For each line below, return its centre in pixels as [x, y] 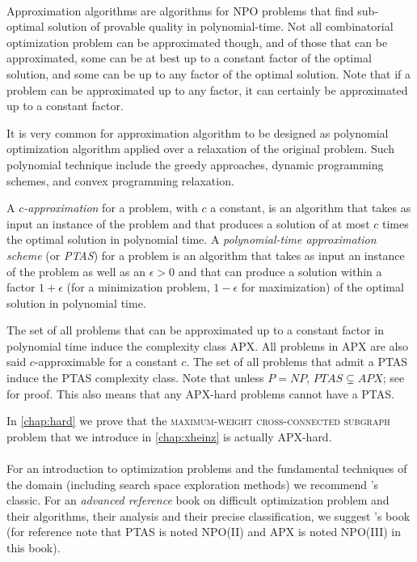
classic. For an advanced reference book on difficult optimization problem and [198, 500]
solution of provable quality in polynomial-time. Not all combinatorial [221, 26]
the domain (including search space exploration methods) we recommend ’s [193, 484]
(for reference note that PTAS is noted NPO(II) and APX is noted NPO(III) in [204, 532]
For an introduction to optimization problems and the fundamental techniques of [207, 468]
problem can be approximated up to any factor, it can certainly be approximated [207, 89]
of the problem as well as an [76, 271]
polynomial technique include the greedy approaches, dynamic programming [195, 164]
